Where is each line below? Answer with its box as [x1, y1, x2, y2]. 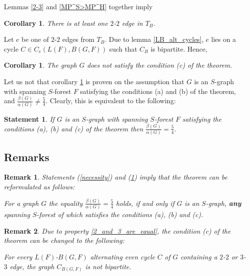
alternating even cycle [90, 251, 155, 261]
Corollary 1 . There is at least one [4, 18, 108, 28]
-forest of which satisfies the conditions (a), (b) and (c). [36, 209, 203, 220]
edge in [122, 18, 143, 28]
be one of [21, 34, 49, 44]
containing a [180, 251, 217, 261]
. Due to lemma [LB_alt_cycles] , [105, 34, 204, 44]
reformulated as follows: [4, 181, 75, 191]
